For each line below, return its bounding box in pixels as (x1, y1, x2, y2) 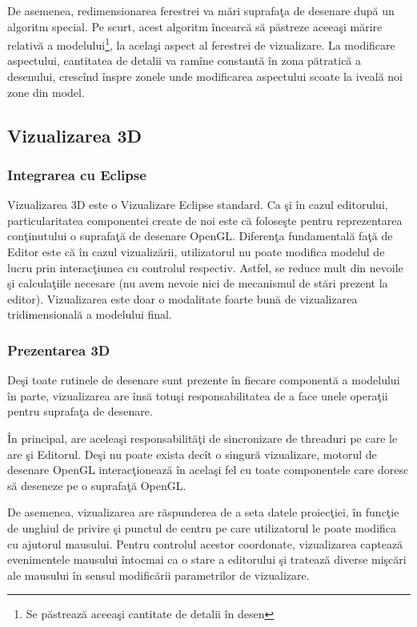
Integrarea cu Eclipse (7, 164, 146, 184)
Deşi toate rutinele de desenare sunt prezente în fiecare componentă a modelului (7, 372, 400, 388)
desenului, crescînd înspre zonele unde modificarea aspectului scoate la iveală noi (7, 68, 403, 85)
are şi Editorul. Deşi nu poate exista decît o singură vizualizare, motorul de (7, 445, 377, 462)
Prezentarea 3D (7, 340, 110, 360)
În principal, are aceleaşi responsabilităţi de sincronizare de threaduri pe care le (7, 429, 398, 446)
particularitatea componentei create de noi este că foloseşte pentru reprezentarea (7, 211, 403, 228)
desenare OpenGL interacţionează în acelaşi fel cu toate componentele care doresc (7, 461, 409, 478)
